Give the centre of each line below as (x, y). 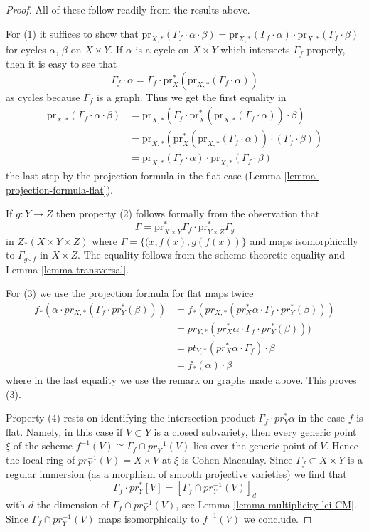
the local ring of (41, 460)
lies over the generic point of (255, 445)
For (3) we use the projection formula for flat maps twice (130, 293)
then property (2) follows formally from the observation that (188, 213)
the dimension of (73, 505)
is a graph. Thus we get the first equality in (191, 97)
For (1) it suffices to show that (72, 33)
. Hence (342, 445)
